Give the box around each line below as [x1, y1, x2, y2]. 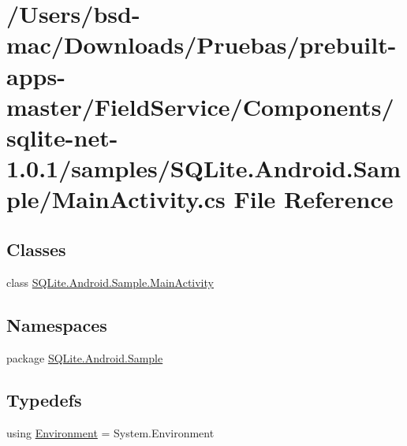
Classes [6, 236, 66, 261]
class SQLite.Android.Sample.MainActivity [6, 273, 214, 290]
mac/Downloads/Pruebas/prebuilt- [6, 28, 397, 61]
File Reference [233, 183, 394, 215]
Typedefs [6, 388, 82, 412]
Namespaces [6, 312, 107, 336]
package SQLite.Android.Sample [6, 349, 163, 366]
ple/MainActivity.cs [6, 183, 226, 215]
